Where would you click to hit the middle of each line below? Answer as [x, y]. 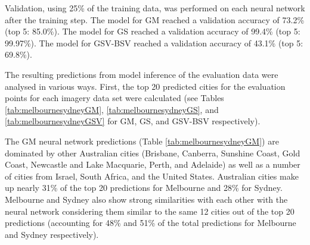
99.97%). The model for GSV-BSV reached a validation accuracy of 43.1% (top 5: [154, 43]
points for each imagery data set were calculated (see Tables [114, 98]
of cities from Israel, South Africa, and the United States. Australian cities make [152, 176]
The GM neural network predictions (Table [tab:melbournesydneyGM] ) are [142, 141]
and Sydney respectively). [52, 234]
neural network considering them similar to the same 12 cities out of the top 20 [150, 211]
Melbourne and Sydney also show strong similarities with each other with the [146, 199]
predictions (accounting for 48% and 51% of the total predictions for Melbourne [151, 223]
